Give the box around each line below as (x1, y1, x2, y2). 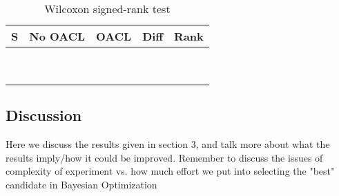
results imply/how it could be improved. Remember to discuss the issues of (6, 150, 323, 164)
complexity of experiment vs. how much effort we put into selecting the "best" (6, 164, 335, 178)
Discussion (6, 105, 82, 126)
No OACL (29, 28, 86, 44)
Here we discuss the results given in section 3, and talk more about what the (6, 137, 330, 151)
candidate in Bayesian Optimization (6, 177, 157, 191)
